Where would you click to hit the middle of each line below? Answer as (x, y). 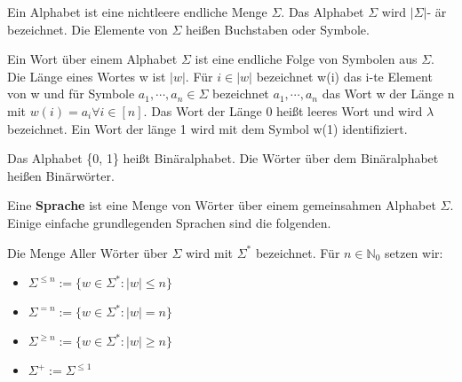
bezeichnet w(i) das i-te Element (344, 76)
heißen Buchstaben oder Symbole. (278, 29)
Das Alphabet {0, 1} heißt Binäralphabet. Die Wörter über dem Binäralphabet (223, 158)
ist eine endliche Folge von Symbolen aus (306, 59)
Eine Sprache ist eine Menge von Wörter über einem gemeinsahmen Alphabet (222, 205)
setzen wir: (414, 252)
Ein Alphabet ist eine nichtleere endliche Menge (137, 12)
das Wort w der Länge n (388, 94)
